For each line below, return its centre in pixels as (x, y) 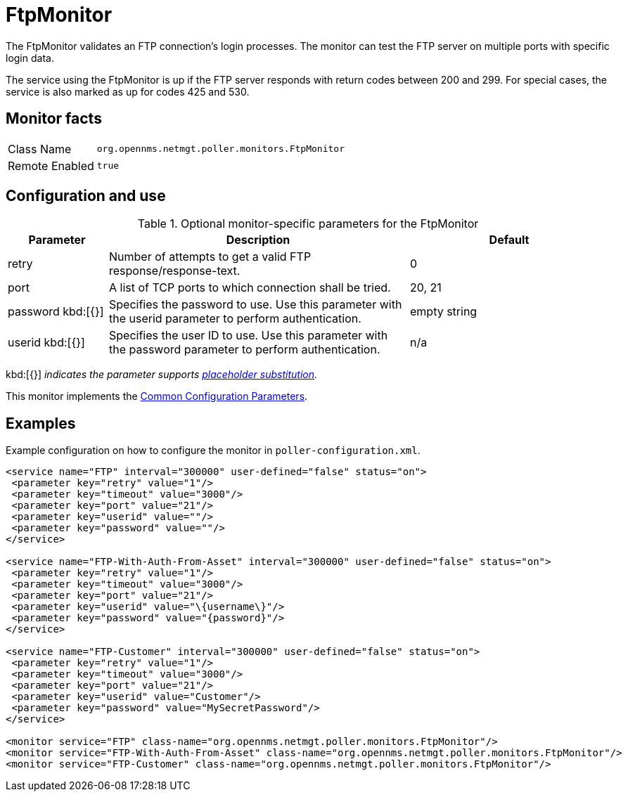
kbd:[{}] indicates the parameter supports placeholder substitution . (162, 375)
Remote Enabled (51, 166)
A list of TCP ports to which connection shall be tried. (250, 288)
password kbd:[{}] (56, 312)
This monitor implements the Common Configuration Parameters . (157, 396)
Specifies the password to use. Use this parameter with (255, 305)
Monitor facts (54, 119)
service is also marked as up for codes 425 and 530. (128, 91)
